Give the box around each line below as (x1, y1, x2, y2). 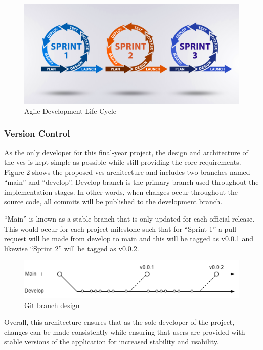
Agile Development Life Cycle (24, 105, 116, 116)
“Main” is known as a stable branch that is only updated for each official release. (4, 213, 255, 224)
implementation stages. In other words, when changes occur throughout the (4, 186, 238, 197)
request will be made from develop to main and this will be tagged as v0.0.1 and (4, 233, 254, 244)
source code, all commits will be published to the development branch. (4, 196, 223, 207)
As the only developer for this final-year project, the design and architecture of (4, 147, 248, 157)
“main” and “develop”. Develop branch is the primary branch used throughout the (4, 177, 259, 187)
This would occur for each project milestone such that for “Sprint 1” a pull (4, 223, 236, 234)
